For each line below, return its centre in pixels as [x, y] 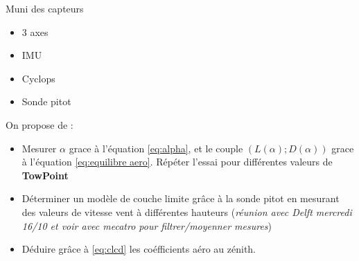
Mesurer [39, 148]
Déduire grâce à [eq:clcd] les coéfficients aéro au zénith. [139, 249]
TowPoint [45, 175]
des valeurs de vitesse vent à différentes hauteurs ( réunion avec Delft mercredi [187, 211]
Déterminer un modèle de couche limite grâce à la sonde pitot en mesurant [181, 198]
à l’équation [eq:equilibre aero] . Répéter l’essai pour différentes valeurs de [177, 162]
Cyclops [38, 78]
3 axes [35, 31]
